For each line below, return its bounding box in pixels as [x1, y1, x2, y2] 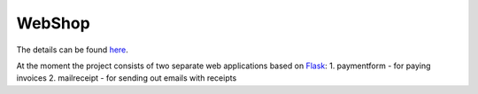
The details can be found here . [16, 44, 128, 55]
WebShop [16, 13, 90, 33]
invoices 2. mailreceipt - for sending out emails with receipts [16, 73, 237, 83]
